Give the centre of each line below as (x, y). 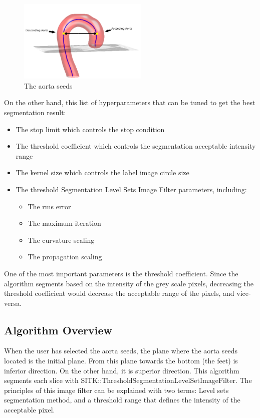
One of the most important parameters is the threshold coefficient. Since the (121, 273)
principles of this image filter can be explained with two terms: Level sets (116, 390)
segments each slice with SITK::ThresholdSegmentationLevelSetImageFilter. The (128, 380)
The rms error (49, 206)
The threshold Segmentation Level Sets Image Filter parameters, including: (131, 189)
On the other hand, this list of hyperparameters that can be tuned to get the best (130, 102)
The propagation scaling (65, 257)
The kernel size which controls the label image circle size (102, 172)
